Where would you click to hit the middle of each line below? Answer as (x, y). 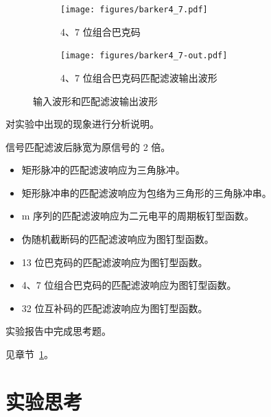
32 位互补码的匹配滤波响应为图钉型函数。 (115, 308)
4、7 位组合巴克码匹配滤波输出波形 (139, 77)
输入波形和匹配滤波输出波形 (95, 100)
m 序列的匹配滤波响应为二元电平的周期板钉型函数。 (138, 216)
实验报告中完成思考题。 (58, 331)
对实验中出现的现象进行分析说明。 (82, 124)
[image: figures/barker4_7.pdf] (134, 10)
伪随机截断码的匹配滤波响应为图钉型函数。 (118, 239)
